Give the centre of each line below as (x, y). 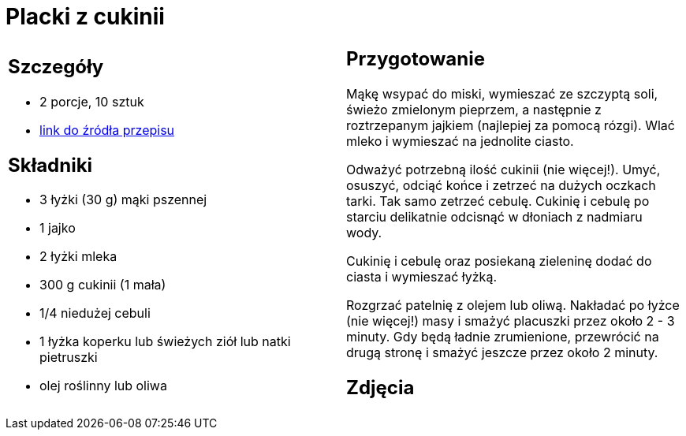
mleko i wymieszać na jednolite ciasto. (460, 141)
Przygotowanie (416, 58)
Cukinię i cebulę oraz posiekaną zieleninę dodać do (499, 261)
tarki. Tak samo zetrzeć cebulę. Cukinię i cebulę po (498, 201)
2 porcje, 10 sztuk (92, 101)
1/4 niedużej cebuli (95, 313)
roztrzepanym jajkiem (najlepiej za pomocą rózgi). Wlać (511, 125)
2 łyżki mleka (78, 257)
